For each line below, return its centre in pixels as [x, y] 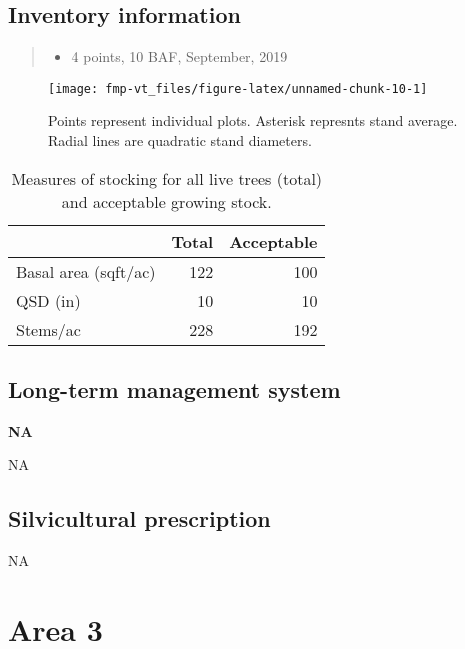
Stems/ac [48, 329]
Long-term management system [174, 389]
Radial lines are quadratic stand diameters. [180, 140]
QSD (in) [48, 300]
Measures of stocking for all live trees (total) [167, 178]
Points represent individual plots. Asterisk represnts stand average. [253, 120]
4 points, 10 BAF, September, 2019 [179, 56]
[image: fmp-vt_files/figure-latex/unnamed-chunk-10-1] [238, 88]
